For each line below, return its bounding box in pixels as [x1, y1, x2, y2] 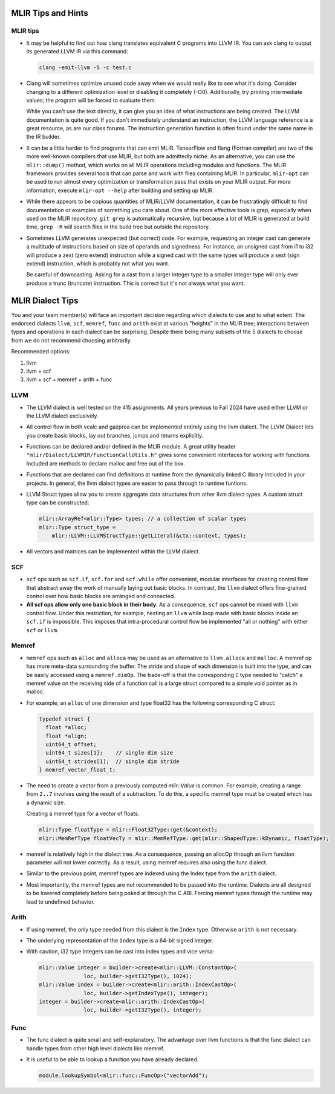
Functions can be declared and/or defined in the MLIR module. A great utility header [26, 443, 236, 450]
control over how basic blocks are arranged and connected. [26, 593, 175, 600]
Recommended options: [11, 348, 71, 355]
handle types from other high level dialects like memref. [26, 1044, 165, 1052]
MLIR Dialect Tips [11, 295, 79, 305]
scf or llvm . [26, 626, 59, 633]
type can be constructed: [26, 499, 89, 506]
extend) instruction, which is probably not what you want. [26, 259, 170, 267]
